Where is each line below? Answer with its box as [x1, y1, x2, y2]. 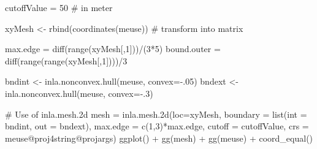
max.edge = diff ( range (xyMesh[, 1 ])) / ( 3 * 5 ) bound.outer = [5, 42, 221, 55]
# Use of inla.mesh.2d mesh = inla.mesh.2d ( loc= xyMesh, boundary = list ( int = [5, 107, 307, 120]
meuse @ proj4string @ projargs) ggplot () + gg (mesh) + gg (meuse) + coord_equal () [5, 131, 313, 144]
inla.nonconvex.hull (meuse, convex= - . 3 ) [5, 86, 153, 99]
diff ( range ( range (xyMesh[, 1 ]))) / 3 [5, 54, 128, 67]
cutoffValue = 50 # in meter [5, 1, 113, 13]
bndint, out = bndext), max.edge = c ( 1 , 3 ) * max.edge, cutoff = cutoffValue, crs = [5, 120, 309, 132]
